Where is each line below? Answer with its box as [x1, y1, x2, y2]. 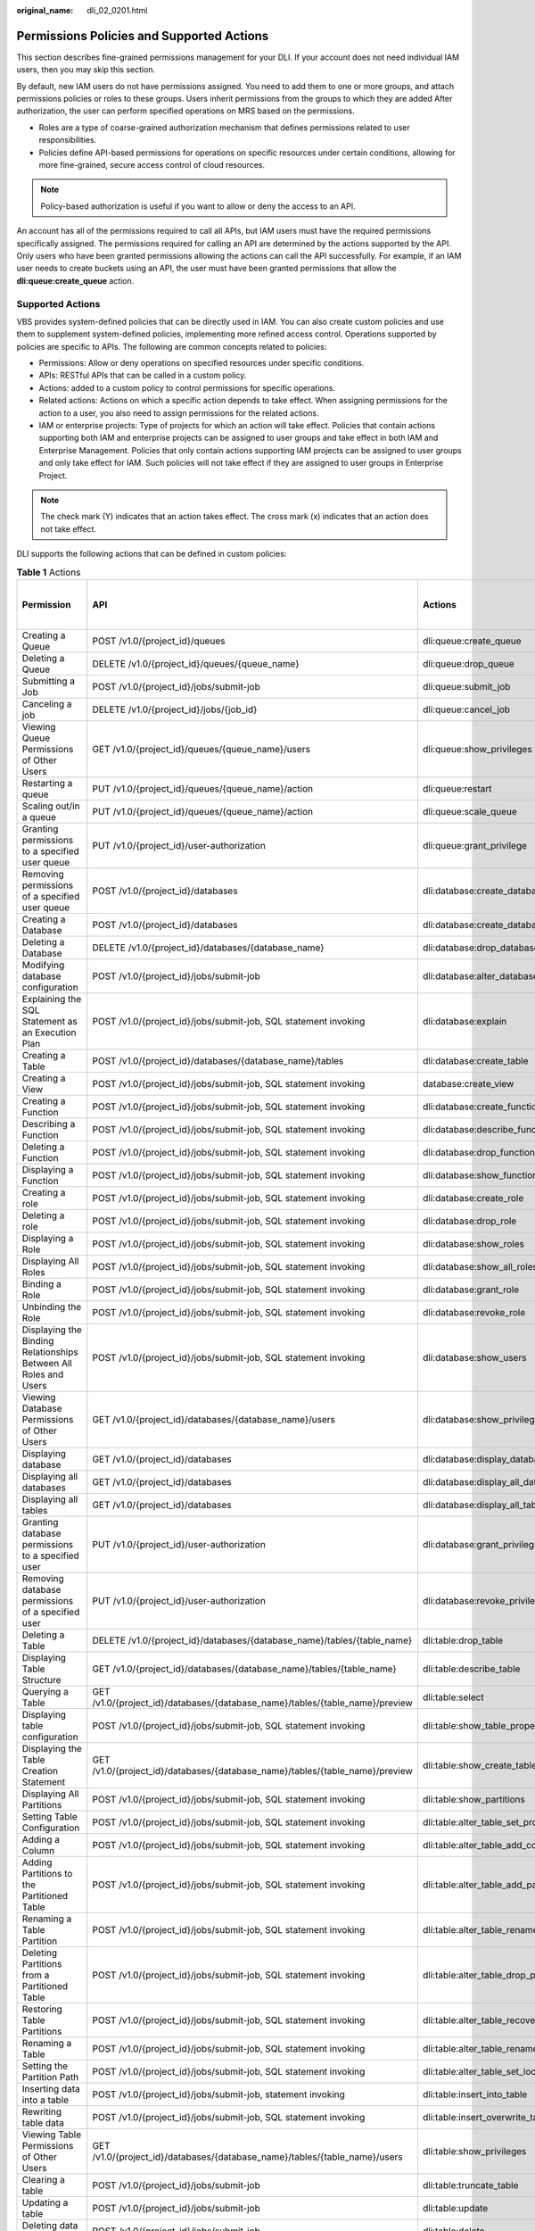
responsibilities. [38, 135, 97, 145]
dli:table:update [422, 2202, 489, 2214]
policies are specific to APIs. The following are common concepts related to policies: [16, 341, 327, 352]
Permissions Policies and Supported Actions [16, 28, 269, 44]
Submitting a [21, 675, 76, 687]
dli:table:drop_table [422, 1634, 504, 1646]
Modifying [21, 958, 65, 971]
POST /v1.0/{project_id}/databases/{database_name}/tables [92, 1054, 344, 1066]
